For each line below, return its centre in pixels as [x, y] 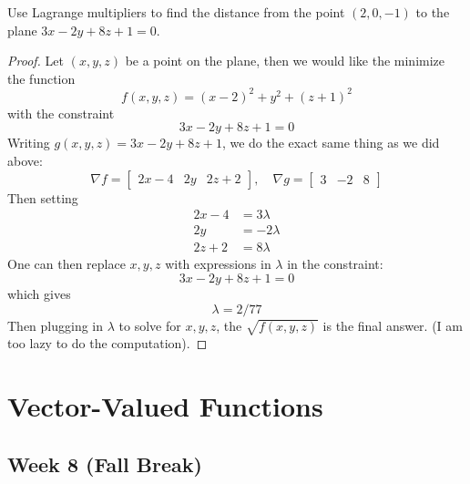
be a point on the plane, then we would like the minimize [285, 61]
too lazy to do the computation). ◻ [107, 343]
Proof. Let [36, 61]
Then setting [43, 197]
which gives [39, 293]
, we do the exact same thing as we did [331, 143]
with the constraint [61, 113]
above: [25, 161]
